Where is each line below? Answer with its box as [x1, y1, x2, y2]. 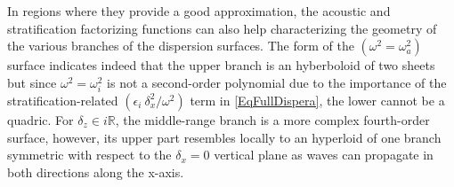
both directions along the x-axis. [7, 162, 184, 181]
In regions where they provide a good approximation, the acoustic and [7, 2, 391, 19]
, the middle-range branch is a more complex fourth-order [115, 110, 430, 129]
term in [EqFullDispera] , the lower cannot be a [190, 90, 445, 109]
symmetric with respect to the [7, 145, 172, 164]
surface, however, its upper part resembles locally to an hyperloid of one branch [7, 128, 442, 146]
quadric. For [7, 110, 74, 129]
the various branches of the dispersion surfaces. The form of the [7, 36, 354, 55]
